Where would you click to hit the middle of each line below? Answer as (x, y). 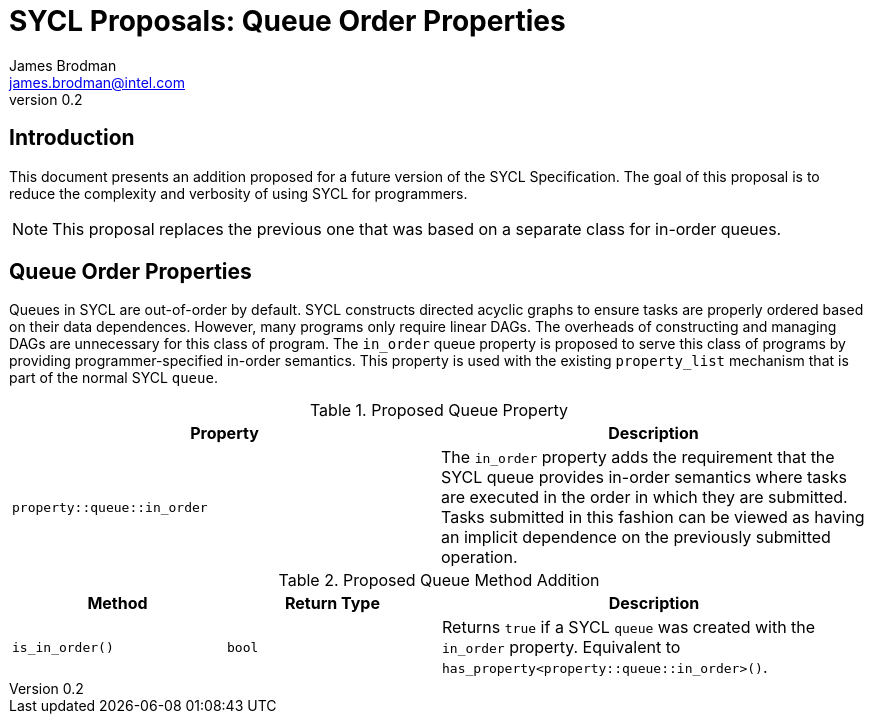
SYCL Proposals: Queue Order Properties (287, 21)
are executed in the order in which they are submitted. (644, 497)
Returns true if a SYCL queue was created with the (629, 627)
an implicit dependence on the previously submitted (636, 537)
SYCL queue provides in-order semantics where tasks (644, 477)
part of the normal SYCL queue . (113, 378)
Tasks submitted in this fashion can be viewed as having (653, 517)
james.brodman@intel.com (97, 82)
